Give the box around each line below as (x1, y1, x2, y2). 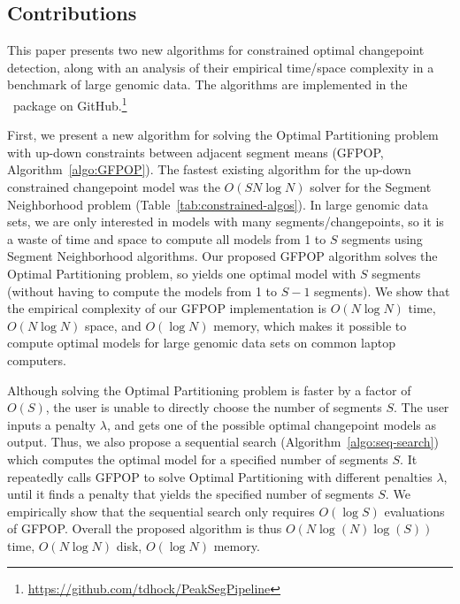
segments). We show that (314, 281, 450, 300)
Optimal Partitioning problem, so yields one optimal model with (7, 264, 356, 282)
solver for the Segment (310, 178, 432, 196)
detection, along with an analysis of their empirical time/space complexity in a (7, 57, 434, 76)
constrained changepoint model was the (7, 178, 220, 196)
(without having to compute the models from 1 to (7, 281, 278, 300)
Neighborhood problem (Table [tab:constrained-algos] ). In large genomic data (7, 195, 428, 213)
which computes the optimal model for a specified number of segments (7, 449, 388, 468)
